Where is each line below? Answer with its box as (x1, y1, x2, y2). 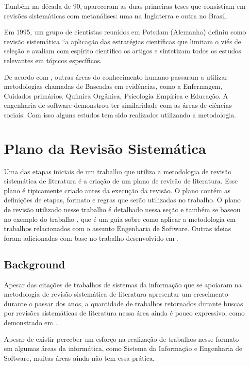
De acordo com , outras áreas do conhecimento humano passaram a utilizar (4, 71, 228, 82)
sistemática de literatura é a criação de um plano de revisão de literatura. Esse (4, 176, 238, 186)
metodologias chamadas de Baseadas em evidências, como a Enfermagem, (4, 81, 222, 91)
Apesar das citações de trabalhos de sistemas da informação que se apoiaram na (4, 279, 242, 289)
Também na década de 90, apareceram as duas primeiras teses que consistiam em (4, 1, 246, 11)
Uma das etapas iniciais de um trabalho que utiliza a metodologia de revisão (4, 166, 232, 176)
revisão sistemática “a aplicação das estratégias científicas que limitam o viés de (4, 36, 241, 46)
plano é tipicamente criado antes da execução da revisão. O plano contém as (4, 185, 231, 195)
